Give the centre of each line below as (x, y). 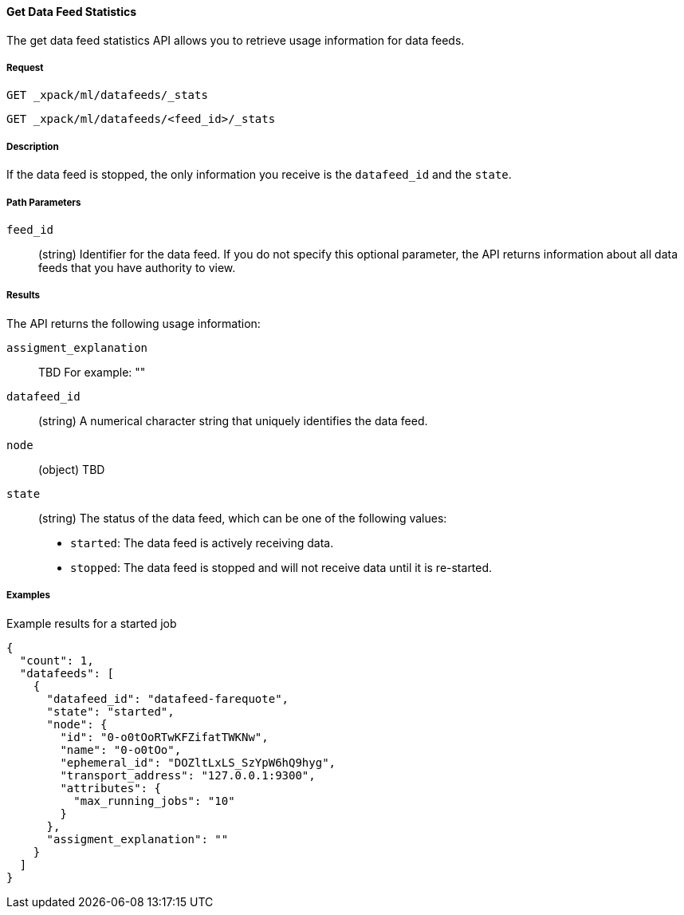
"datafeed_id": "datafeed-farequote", (168, 698)
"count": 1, (57, 660)
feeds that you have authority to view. (137, 267)
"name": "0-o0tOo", (121, 749)
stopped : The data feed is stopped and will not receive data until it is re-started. (281, 567)
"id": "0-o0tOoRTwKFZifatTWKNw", (164, 737)
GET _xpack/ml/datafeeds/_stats (107, 95)
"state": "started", (110, 711)
